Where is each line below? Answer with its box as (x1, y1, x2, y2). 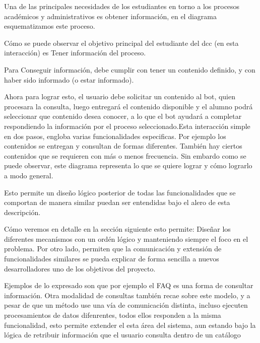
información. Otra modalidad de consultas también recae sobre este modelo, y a (4, 290, 250, 300)
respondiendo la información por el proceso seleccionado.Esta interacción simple (4, 120, 250, 131)
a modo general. (4, 170, 53, 180)
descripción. (4, 207, 41, 217)
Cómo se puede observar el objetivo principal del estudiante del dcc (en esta (4, 37, 239, 48)
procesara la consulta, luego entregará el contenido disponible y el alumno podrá (4, 101, 253, 111)
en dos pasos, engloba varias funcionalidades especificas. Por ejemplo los (4, 130, 226, 141)
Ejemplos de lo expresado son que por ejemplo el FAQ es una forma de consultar (4, 280, 253, 291)
